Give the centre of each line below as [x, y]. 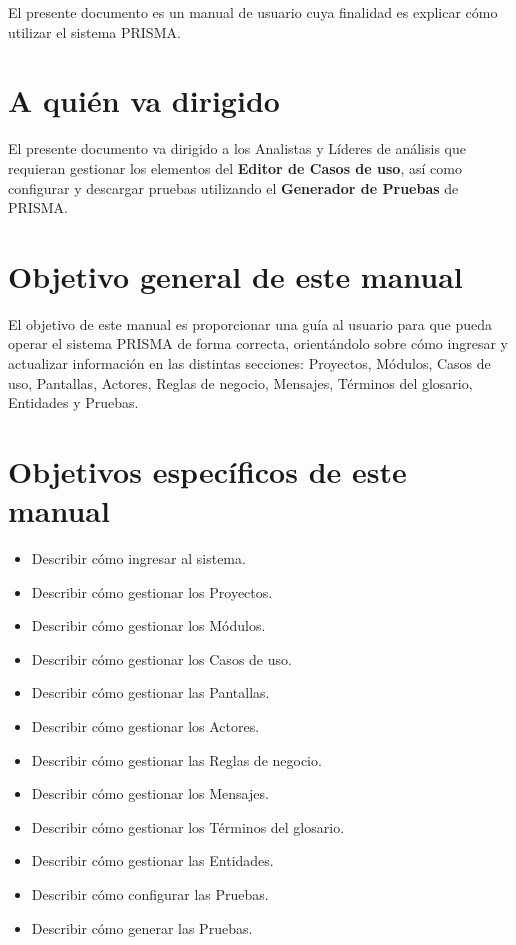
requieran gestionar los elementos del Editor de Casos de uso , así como [235, 167]
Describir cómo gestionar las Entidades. [152, 860]
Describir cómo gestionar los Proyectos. [152, 591]
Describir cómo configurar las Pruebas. [150, 894]
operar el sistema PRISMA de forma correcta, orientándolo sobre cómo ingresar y [258, 343]
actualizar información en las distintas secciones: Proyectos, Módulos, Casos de [249, 363]
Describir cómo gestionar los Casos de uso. [161, 658]
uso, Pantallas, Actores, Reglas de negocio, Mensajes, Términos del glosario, [240, 382]
